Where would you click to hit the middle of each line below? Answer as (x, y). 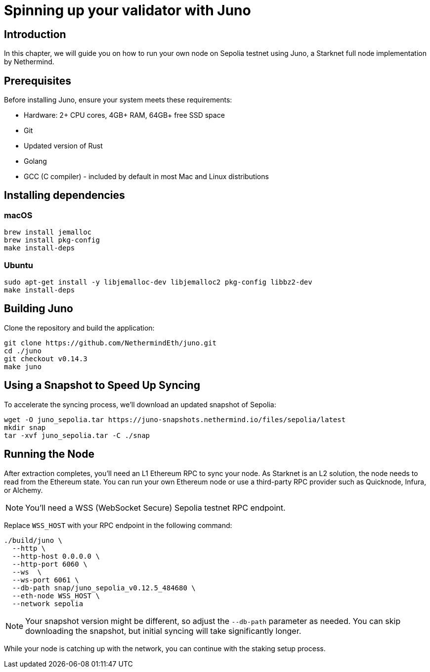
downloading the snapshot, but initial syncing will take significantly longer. (163, 631)
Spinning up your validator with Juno (128, 10)
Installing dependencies (64, 195)
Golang (35, 161)
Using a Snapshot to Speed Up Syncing (102, 385)
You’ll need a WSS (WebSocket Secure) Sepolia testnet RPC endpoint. (155, 507)
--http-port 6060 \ (50, 564)
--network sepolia (48, 603)
